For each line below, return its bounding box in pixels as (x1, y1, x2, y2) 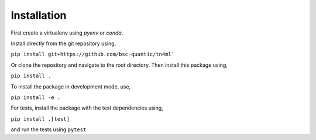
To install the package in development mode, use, (11, 83, 131, 90)
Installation (11, 9, 67, 22)
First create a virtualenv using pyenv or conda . (11, 29, 123, 36)
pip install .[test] (11, 115, 70, 122)
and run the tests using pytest (11, 126, 87, 133)
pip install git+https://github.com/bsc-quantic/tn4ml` (11, 51, 175, 58)
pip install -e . (11, 94, 61, 101)
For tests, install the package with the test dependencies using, (11, 104, 163, 111)
